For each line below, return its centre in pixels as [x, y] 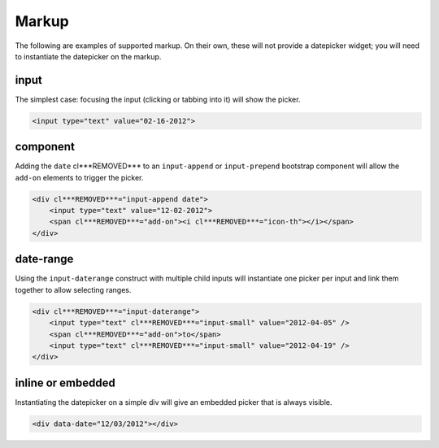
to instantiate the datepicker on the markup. [88, 56]
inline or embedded [65, 383]
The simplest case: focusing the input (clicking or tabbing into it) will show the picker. [158, 99]
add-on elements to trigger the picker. [79, 177]
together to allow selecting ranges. [73, 289]
